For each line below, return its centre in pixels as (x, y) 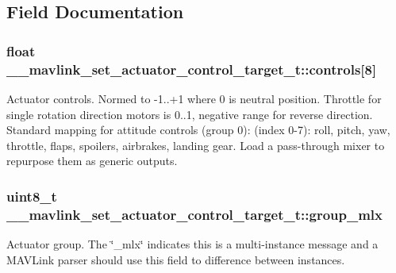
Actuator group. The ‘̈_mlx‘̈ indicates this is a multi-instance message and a (192, 244)
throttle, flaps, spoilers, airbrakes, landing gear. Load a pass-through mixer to (196, 145)
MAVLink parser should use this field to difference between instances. (176, 259)
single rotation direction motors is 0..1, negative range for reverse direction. (190, 114)
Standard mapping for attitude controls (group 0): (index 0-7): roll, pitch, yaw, (198, 130)
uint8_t (32, 196)
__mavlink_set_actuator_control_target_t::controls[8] (192, 69)
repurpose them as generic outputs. (92, 161)
